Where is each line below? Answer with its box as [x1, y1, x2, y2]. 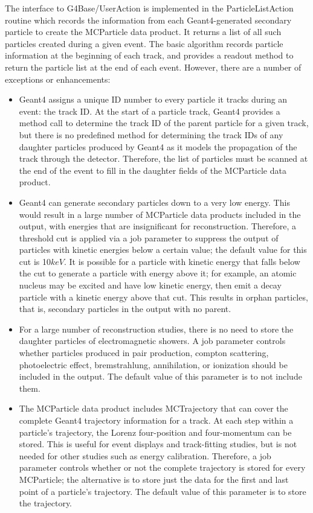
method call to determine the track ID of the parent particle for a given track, [19, 116, 309, 129]
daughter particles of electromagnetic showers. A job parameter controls [19, 334, 286, 347]
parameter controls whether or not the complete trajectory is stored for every [19, 461, 306, 474]
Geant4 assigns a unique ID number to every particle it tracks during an [19, 93, 288, 106]
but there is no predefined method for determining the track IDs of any [19, 128, 283, 141]
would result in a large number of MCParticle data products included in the [19, 208, 301, 220]
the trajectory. [19, 497, 73, 509]
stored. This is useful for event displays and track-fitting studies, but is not [19, 438, 297, 450]
